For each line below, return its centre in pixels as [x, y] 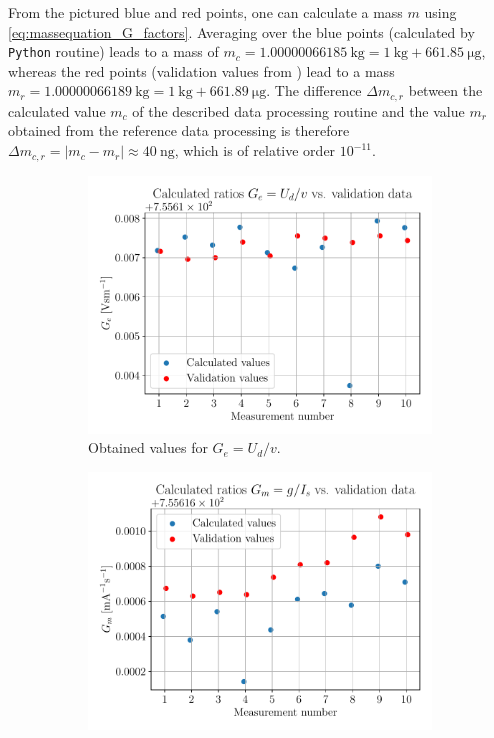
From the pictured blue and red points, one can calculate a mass [205, 12]
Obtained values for [148, 447]
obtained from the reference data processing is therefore [179, 130]
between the [445, 90]
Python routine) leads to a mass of [113, 51]
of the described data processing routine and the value [298, 110]
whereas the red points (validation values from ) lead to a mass [201, 70]
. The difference [314, 90]
